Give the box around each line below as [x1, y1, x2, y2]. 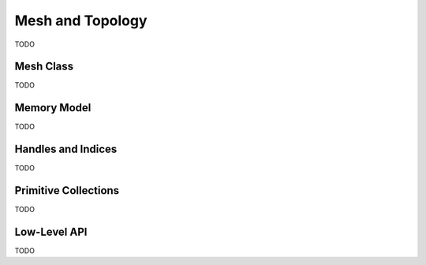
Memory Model [14, 101, 92, 114]
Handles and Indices [14, 143, 118, 156]
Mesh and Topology [14, 12, 148, 29]
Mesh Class [14, 60, 74, 73]
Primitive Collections [14, 184, 120, 197]
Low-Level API [14, 225, 88, 238]
